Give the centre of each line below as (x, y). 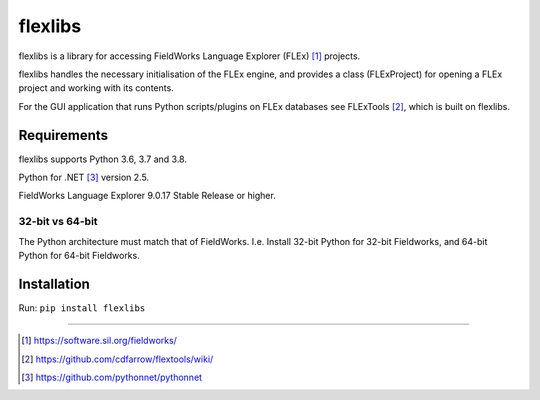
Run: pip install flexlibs (82, 307)
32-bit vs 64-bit (58, 222)
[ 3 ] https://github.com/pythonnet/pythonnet (112, 377)
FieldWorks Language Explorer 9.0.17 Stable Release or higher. (147, 196)
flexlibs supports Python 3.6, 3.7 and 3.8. (102, 159)
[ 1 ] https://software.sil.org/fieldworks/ (99, 341)
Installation (54, 283)
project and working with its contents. (96, 88)
